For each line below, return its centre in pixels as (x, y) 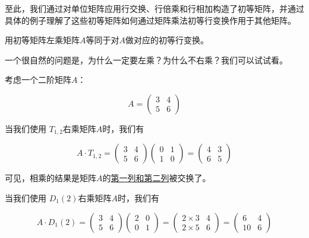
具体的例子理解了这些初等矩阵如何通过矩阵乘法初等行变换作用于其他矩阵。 (150, 20)
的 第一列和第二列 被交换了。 (157, 178)
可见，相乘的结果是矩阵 (51, 178)
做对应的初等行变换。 (167, 40)
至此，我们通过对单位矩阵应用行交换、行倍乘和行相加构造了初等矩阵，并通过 (154, 8)
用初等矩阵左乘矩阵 (42, 40)
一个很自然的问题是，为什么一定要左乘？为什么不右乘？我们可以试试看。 (146, 59)
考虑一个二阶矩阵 (38, 80)
